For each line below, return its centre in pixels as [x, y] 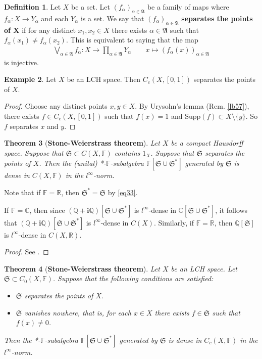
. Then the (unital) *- [72, 163]
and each [55, 18]
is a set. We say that [112, 18]
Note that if [22, 192]
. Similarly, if [174, 222]
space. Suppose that [34, 152]
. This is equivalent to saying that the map [132, 40]
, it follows [231, 210]
